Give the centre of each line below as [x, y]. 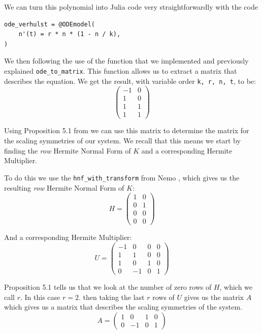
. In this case [40, 297]
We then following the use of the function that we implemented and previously [126, 61]
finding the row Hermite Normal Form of [68, 150]
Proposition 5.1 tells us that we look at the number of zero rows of [108, 287]
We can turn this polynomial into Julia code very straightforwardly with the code [131, 7]
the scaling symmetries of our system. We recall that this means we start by [122, 141]
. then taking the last [111, 297]
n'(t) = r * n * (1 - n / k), [70, 34]
